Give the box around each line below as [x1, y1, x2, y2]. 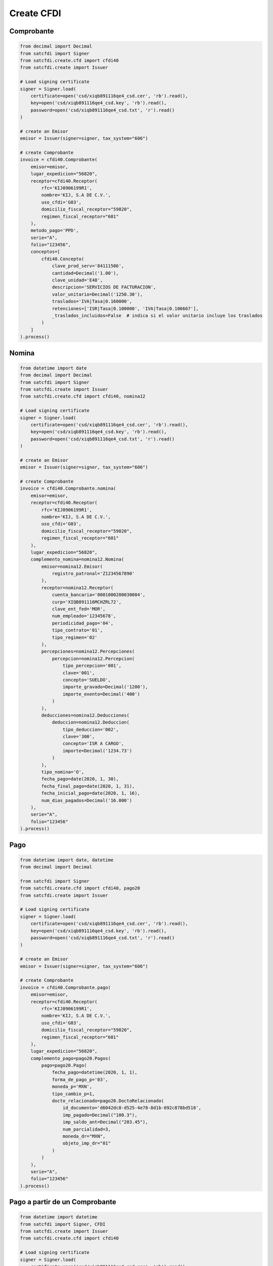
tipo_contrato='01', [52, 627, 103, 633]
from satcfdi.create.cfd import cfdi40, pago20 [20, 885, 140, 891]
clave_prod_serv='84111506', [52, 263, 124, 269]
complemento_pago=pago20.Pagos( [30, 1055, 111, 1061]
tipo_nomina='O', [41, 769, 84, 775]
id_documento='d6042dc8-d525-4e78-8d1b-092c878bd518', [62, 1105, 202, 1111]
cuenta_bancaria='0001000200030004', [52, 592, 146, 598]
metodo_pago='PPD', [30, 228, 79, 233]
